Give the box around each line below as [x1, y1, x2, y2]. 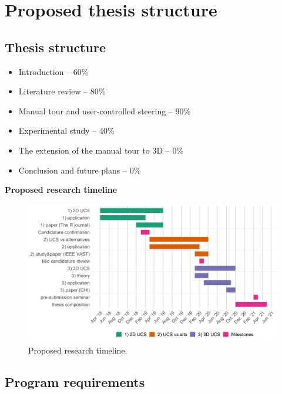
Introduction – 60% [18, 65, 89, 77]
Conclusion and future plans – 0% [18, 164, 141, 176]
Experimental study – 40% [18, 124, 115, 137]
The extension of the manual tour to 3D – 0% [18, 144, 184, 156]
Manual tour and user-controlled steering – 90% [18, 104, 191, 117]
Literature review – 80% [18, 85, 106, 97]
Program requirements [5, 372, 145, 390]
